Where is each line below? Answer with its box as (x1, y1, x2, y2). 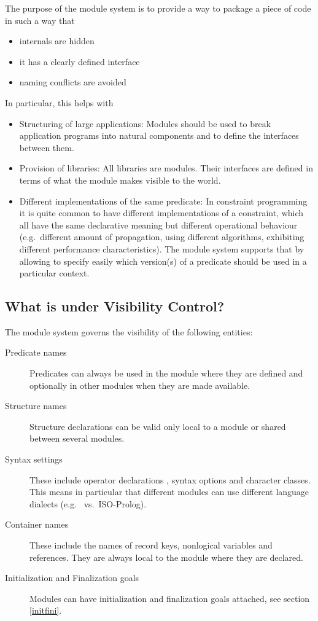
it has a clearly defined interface (19, 55, 140, 68)
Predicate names (5, 346, 67, 359)
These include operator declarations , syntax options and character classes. (29, 473, 311, 486)
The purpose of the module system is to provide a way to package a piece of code (5, 2, 311, 14)
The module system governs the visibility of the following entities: (5, 325, 253, 338)
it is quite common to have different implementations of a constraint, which (19, 206, 304, 219)
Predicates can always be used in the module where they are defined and (29, 367, 303, 380)
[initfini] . (29, 604, 62, 617)
